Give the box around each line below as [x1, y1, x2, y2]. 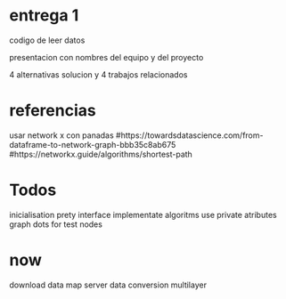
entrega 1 [9, 5, 79, 26]
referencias [9, 101, 96, 121]
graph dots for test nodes [9, 219, 102, 230]
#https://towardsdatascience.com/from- [115, 130, 264, 141]
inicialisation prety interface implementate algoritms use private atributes [9, 209, 278, 220]
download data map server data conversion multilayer [9, 279, 208, 290]
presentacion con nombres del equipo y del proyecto [9, 52, 204, 62]
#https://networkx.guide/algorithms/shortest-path [9, 149, 193, 159]
